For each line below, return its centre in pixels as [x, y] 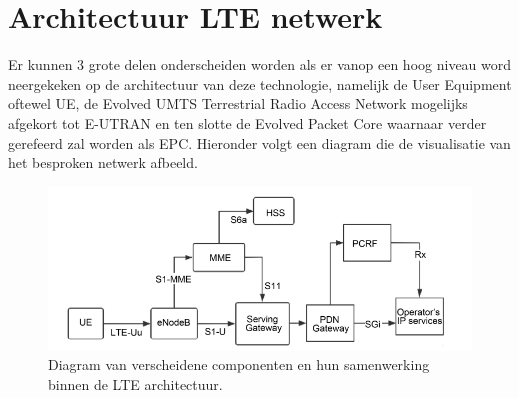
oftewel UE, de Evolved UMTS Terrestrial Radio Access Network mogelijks [238, 103]
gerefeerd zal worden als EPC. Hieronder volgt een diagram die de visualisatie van [259, 142]
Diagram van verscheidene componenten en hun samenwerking [239, 364]
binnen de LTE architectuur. [135, 384]
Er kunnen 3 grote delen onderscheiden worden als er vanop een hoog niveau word [260, 64]
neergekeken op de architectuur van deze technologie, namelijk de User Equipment [260, 83]
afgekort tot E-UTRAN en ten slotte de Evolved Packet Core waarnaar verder [247, 122]
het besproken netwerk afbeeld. [103, 162]
